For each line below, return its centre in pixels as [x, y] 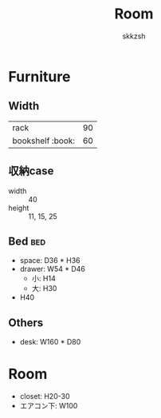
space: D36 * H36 [50, 261]
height [19, 208]
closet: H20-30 [45, 396]
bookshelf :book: [44, 141]
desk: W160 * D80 [50, 342]
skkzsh [134, 36]
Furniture [39, 76]
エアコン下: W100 [49, 406]
